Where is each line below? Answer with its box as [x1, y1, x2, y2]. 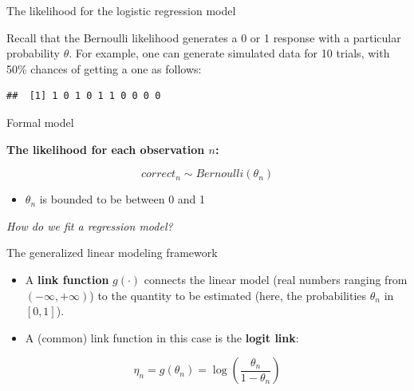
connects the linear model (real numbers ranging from [144, 271, 408, 287]
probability [6, 45, 60, 61]
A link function [25, 271, 109, 287]
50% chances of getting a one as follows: [6, 60, 202, 77]
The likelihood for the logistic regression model [6, 2, 236, 18]
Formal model [6, 113, 74, 130]
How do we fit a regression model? [6, 217, 173, 234]
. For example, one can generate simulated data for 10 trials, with [69, 45, 390, 61]
